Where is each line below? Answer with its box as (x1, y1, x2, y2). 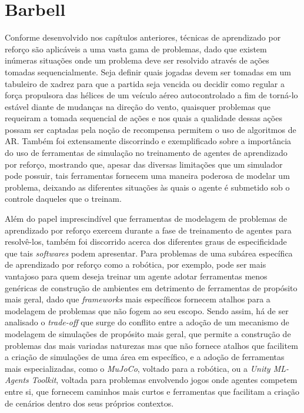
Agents (5, 374, 29, 386)
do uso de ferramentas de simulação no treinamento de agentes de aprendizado (5, 146, 288, 159)
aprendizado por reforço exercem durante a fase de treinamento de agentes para (5, 224, 292, 236)
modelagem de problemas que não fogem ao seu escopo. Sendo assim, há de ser (5, 304, 289, 317)
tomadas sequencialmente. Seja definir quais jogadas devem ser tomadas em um (5, 65, 291, 78)
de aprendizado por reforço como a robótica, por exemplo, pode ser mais (5, 258, 266, 271)
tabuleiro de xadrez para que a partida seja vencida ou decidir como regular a (5, 77, 285, 89)
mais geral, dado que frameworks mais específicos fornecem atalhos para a (5, 293, 270, 305)
